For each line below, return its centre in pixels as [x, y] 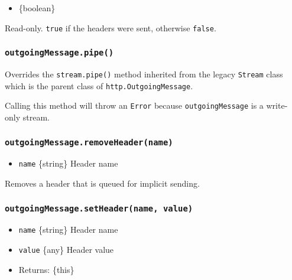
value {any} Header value [66, 250]
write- [277, 105]
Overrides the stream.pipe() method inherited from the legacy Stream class [144, 74]
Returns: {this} [46, 269]
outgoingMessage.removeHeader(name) [89, 142]
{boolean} [37, 8]
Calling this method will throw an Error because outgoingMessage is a [134, 105]
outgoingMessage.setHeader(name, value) [99, 208]
